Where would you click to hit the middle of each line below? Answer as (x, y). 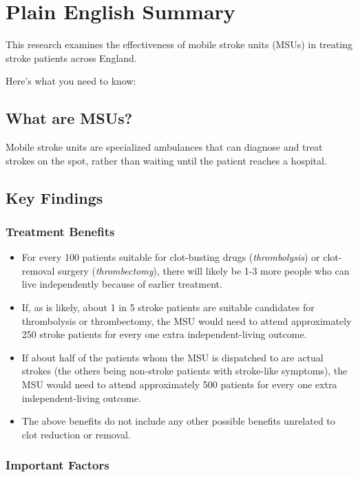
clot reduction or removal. (76, 434)
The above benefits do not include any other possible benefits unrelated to (178, 421)
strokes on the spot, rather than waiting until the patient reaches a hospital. (166, 160)
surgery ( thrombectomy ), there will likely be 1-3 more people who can (203, 270)
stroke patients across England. (71, 57)
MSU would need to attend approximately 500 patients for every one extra (179, 384)
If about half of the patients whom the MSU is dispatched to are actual (172, 357)
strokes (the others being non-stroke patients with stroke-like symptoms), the (185, 371)
